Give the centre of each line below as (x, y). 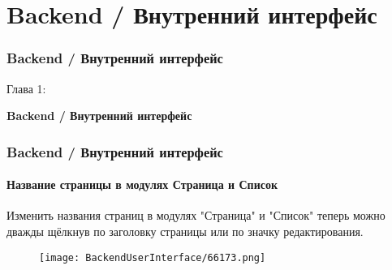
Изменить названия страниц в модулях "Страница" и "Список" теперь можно (196, 215)
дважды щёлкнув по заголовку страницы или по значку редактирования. (185, 231)
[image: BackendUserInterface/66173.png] (153, 257)
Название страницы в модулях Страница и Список (142, 184)
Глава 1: (26, 88)
